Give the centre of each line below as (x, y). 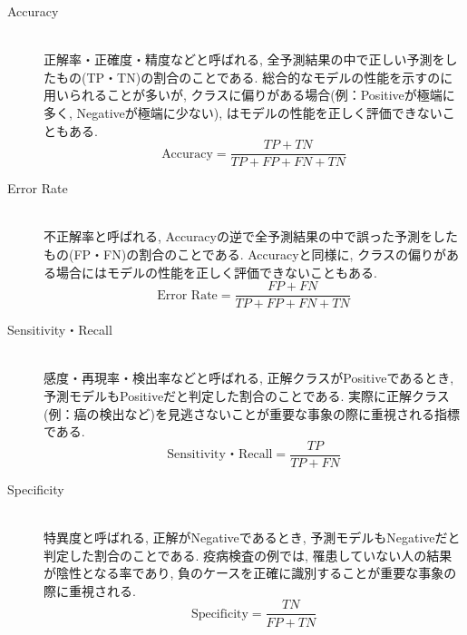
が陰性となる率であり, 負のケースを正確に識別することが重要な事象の (250, 573)
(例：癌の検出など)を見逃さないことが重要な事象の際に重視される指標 (252, 413)
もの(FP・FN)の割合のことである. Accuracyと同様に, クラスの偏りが (245, 254)
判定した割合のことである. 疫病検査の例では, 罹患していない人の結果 (248, 555)
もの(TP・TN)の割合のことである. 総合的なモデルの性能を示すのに (254, 77)
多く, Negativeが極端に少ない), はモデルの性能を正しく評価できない (243, 112)
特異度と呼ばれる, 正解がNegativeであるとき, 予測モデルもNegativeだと (252, 537)
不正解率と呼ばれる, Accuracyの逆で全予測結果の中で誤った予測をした (251, 236)
